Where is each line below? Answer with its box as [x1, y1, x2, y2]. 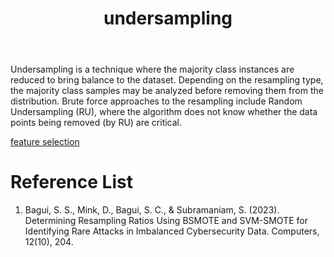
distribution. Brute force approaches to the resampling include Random [10, 95, 303, 107]
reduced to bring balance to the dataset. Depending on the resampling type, [10, 74, 324, 86]
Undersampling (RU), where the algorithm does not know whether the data [10, 106, 318, 118]
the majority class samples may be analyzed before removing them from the [10, 85, 324, 97]
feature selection [10, 136, 80, 148]
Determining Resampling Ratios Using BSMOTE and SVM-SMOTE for [24, 215, 308, 227]
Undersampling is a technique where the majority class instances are [10, 63, 295, 76]
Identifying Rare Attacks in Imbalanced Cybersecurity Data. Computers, [24, 225, 320, 237]
